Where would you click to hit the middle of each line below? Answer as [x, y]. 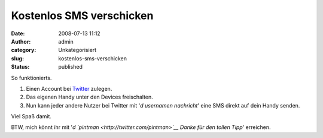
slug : [17, 58]
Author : [21, 41]
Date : [18, 33]
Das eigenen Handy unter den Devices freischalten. [90, 97]
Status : [20, 67]
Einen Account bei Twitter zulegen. [69, 88]
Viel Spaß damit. [31, 116]
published [71, 67]
